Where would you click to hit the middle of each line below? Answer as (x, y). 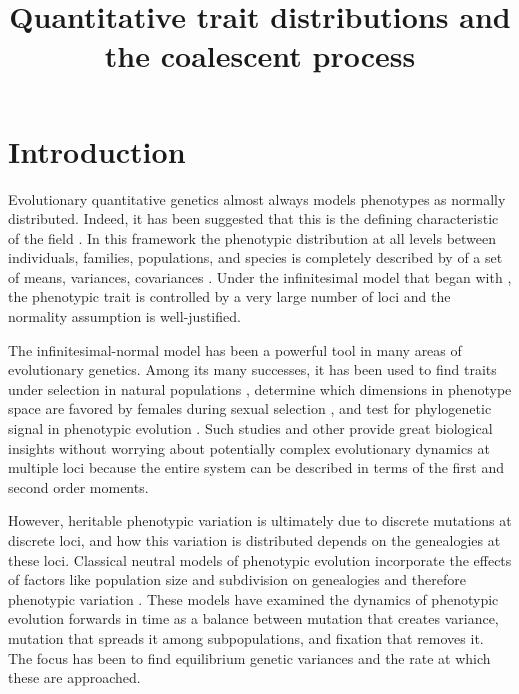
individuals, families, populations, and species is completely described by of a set (255, 257)
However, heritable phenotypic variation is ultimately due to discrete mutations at (260, 520)
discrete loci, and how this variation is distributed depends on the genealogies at (254, 540)
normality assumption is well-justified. (124, 316)
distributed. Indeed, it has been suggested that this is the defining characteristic (253, 218)
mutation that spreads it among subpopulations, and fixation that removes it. (246, 637)
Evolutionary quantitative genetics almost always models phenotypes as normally (257, 198)
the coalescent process (260, 55)
